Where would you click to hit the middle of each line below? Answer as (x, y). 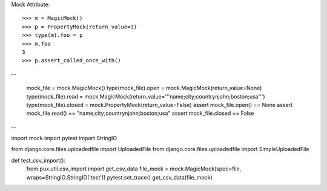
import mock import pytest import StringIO (64, 138)
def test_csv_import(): (38, 160)
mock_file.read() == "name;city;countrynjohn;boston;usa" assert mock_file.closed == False (140, 113)
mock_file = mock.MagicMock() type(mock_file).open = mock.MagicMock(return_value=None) (144, 88)
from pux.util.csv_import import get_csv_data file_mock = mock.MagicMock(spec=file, (134, 169)
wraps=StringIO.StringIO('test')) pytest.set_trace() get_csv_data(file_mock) (120, 177)
